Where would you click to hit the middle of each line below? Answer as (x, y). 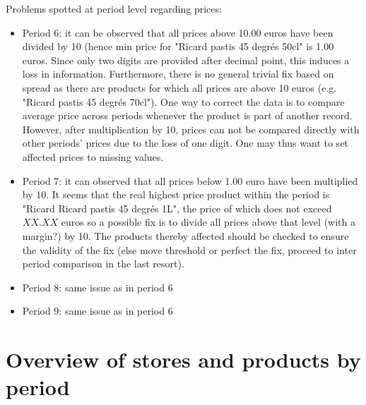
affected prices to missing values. (93, 156)
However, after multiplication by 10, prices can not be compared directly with (191, 129)
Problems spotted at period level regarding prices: (114, 8)
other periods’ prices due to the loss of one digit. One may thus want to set (185, 143)
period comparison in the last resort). (103, 264)
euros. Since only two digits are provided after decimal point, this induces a (186, 60)
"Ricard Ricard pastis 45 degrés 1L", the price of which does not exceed (177, 208)
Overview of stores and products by (183, 359)
